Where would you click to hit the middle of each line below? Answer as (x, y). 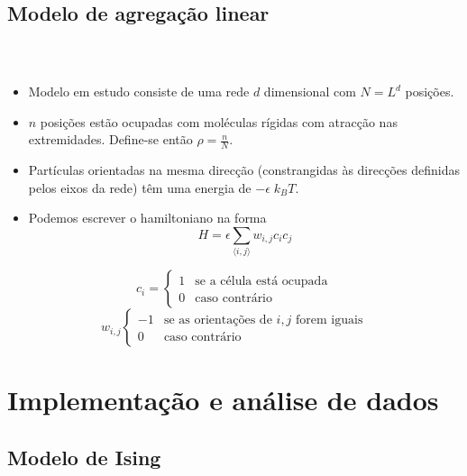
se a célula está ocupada (261, 282)
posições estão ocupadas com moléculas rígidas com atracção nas (219, 121)
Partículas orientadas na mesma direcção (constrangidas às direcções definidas (244, 170)
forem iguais (330, 320)
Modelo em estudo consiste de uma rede (139, 91)
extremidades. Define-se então (110, 139)
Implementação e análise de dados (223, 400)
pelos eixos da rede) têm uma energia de (140, 187)
